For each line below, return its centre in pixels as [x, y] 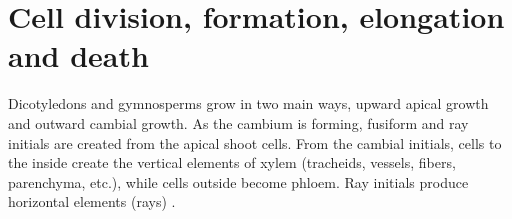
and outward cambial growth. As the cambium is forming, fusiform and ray [238, 122]
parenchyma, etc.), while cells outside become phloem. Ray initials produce [238, 181]
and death [78, 55]
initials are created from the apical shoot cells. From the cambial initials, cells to [255, 142]
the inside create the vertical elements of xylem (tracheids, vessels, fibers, [232, 162]
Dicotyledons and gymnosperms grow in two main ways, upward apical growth [248, 103]
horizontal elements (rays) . [92, 201]
